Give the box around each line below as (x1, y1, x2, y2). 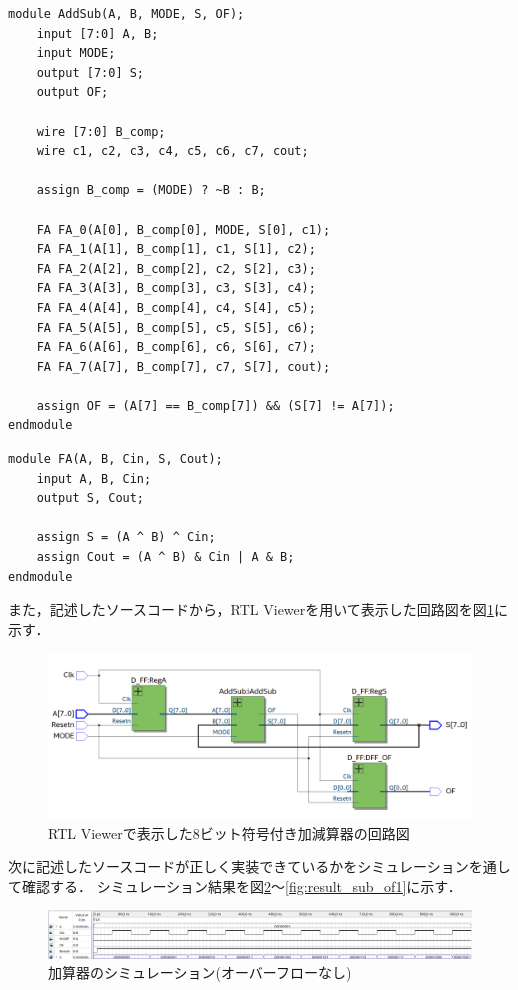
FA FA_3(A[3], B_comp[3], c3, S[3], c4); (36, 281, 316, 296)
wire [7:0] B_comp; (36, 124, 166, 139)
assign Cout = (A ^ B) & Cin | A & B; (36, 550, 295, 565)
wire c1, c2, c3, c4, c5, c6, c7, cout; (36, 144, 309, 159)
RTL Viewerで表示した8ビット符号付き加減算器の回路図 (48, 822, 410, 843)
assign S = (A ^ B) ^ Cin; (36, 530, 216, 545)
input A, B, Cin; (36, 471, 152, 486)
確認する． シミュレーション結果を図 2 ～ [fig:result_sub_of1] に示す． (21, 875, 462, 896)
